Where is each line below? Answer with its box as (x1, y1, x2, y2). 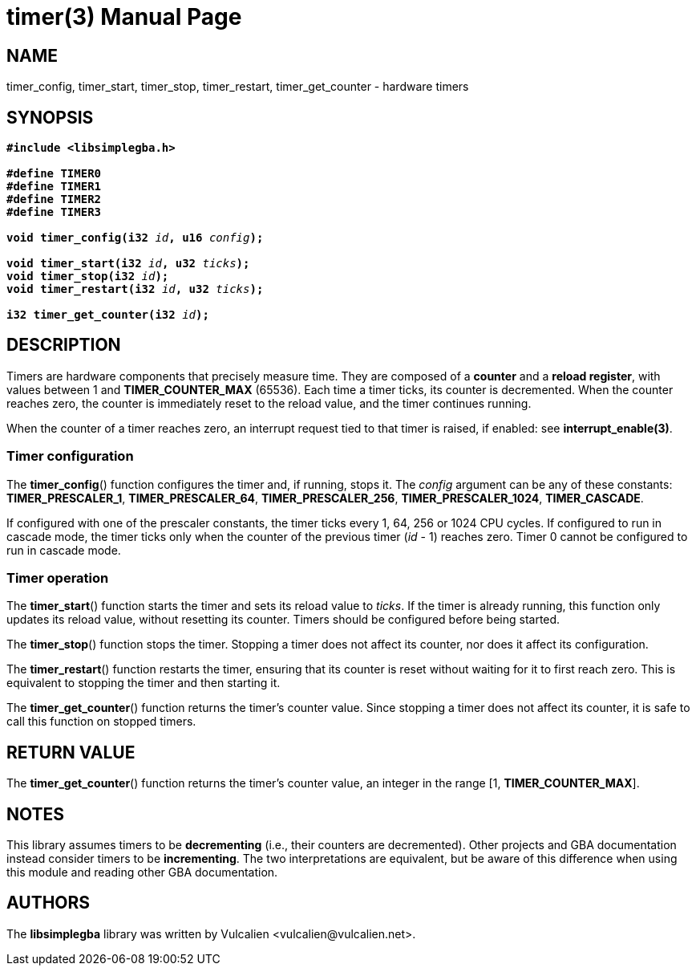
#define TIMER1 (6, 180, 102, 193)
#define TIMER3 (6, 205, 102, 219)
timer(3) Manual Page (6, 3, 242, 31)
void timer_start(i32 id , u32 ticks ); (6, 257, 250, 270)
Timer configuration (6, 448, 134, 465)
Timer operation (6, 569, 109, 586)
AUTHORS (6, 893, 91, 913)
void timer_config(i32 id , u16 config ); (6, 231, 264, 245)
